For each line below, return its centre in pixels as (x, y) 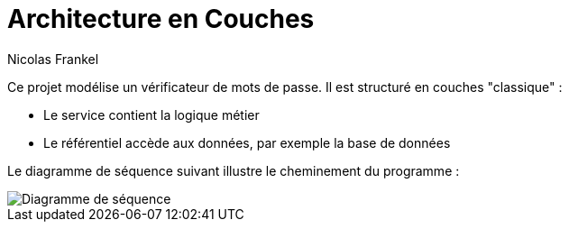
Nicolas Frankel (53, 59)
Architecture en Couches (161, 19)
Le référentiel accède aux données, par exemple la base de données (247, 142)
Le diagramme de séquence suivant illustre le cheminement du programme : (234, 170)
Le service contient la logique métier (151, 114)
